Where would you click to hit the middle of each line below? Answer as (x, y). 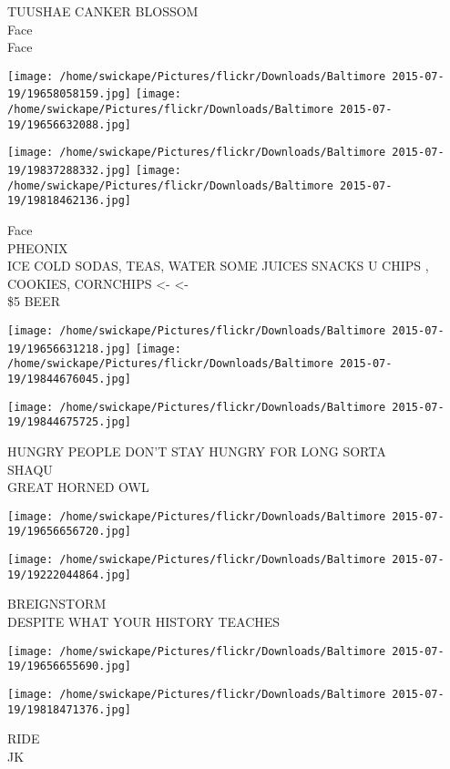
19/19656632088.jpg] (70, 124)
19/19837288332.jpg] (70, 171)
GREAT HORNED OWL (78, 487)
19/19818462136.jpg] (70, 201)
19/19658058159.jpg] (70, 94)
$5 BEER (34, 301)
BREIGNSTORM (57, 604)
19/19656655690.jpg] (70, 666)
